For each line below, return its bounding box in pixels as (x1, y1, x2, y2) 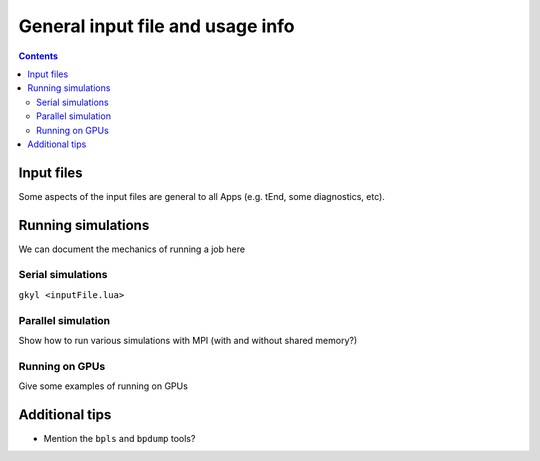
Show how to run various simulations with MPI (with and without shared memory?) (18, 334, 358, 346)
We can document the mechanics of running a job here (18, 243, 245, 255)
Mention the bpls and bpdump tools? (43, 433, 196, 445)
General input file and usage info (18, 15, 295, 37)
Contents (18, 50, 59, 62)
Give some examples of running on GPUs (18, 380, 189, 392)
